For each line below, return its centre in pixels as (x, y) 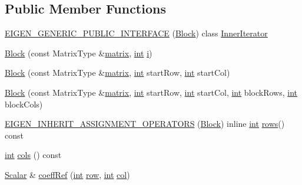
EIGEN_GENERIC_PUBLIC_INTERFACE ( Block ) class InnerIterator (136, 33)
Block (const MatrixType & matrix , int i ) (79, 53)
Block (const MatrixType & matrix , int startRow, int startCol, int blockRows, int (151, 92)
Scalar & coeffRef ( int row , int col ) (67, 174)
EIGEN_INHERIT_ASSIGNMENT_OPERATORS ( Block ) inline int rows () (145, 124)
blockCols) (24, 104)
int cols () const (33, 155)
